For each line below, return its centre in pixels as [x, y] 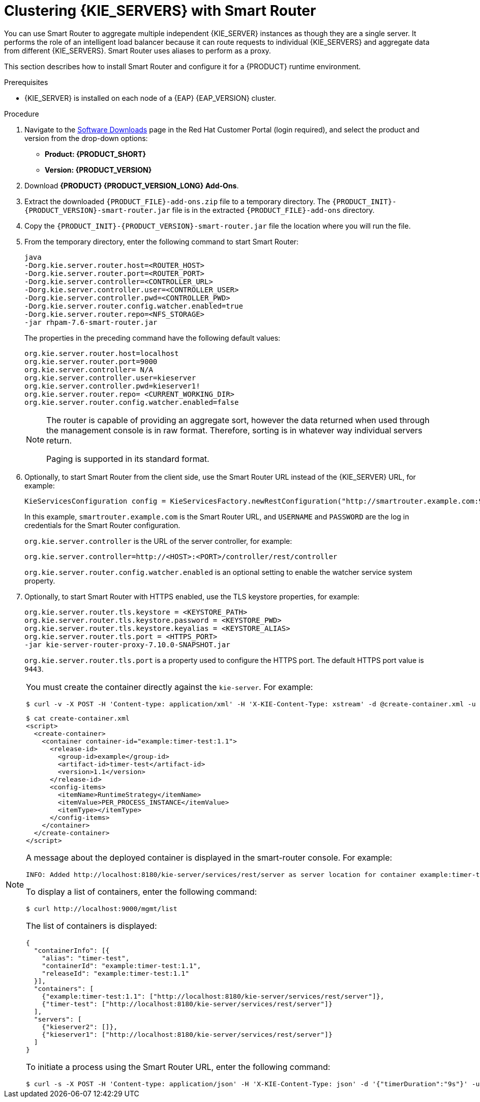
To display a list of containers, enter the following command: [142, 891]
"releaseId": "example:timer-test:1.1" [115, 973]
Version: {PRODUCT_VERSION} [98, 170]
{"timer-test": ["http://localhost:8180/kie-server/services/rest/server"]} [187, 1004]
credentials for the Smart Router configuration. [102, 525]
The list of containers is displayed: [92, 926]
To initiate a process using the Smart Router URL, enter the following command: [178, 1067]
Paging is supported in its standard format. [128, 459]
